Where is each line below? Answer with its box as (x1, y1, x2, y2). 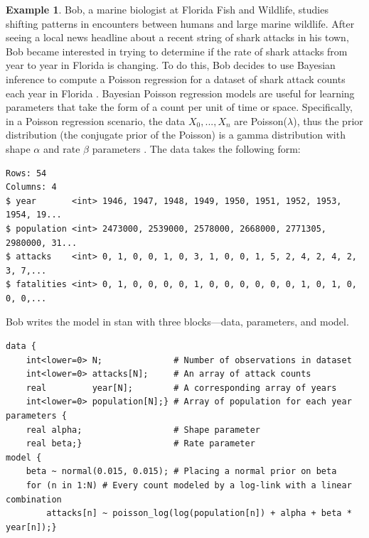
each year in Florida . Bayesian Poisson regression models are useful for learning (6, 85, 355, 100)
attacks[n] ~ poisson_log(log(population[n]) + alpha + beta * (46, 508, 352, 519)
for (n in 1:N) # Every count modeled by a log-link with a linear (26, 480, 352, 490)
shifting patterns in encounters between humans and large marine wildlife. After (6, 16, 355, 31)
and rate (43, 141, 80, 156)
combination (6, 494, 62, 505)
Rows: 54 (6, 168, 47, 178)
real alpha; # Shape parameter (26, 424, 260, 435)
